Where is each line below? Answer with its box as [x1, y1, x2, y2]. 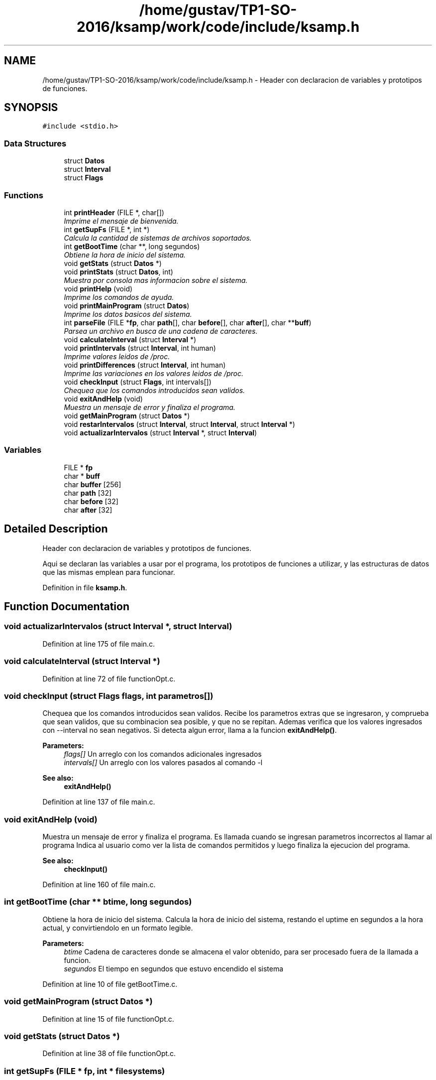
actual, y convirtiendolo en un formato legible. [42, 923, 193, 932]
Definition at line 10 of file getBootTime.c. [42, 979, 178, 988]
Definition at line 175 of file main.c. [42, 639, 155, 648]
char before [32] [64, 497, 118, 506]
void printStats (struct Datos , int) [64, 267, 173, 276]
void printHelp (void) [64, 284, 133, 293]
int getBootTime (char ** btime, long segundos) [4, 897, 192, 907]
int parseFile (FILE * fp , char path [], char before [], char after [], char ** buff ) [64, 318, 312, 327]
